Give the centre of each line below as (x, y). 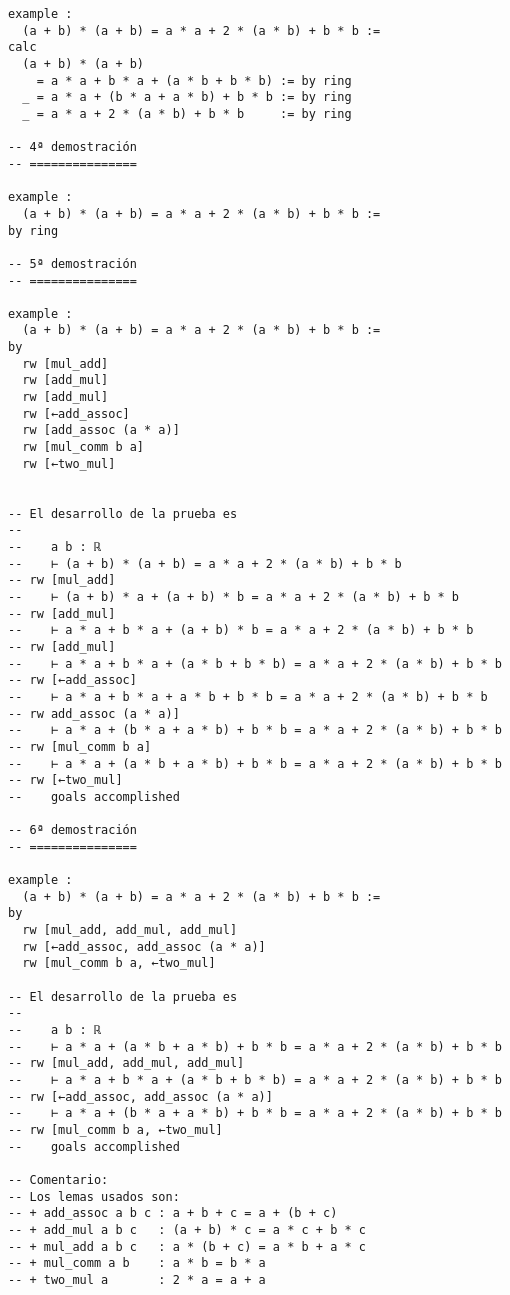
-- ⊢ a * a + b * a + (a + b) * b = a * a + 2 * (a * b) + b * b (241, 630)
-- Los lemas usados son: (94, 1196)
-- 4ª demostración (72, 147)
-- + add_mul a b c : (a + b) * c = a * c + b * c (187, 1229)
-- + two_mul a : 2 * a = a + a (137, 1279)
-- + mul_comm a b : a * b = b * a (137, 1263)
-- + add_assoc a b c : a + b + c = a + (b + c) (173, 1213)
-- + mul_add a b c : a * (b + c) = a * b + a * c (187, 1246)
